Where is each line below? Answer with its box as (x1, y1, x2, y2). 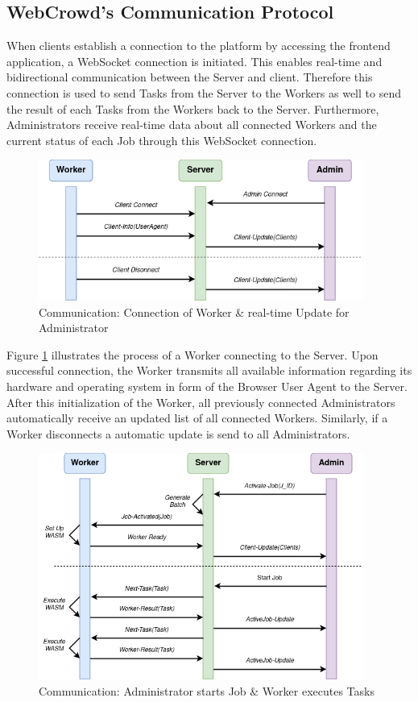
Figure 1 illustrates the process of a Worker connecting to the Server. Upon (6, 346, 379, 363)
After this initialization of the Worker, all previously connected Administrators (6, 393, 395, 410)
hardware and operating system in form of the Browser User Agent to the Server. (6, 377, 408, 394)
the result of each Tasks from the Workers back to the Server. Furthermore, (6, 100, 379, 117)
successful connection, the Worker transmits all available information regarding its (6, 362, 412, 379)
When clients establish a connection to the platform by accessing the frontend (6, 37, 391, 54)
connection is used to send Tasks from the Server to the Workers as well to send (6, 84, 401, 101)
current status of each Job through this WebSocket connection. (6, 131, 317, 148)
